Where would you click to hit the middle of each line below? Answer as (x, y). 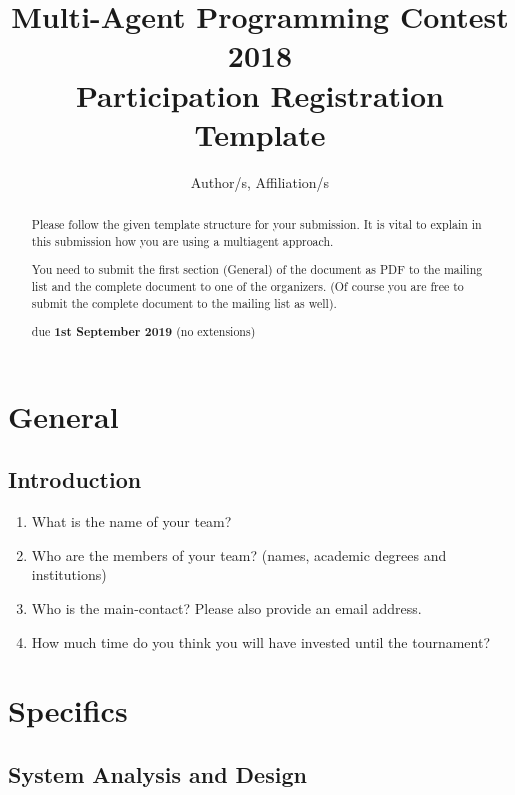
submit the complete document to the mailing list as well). (184, 302)
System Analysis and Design (157, 773)
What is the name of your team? (131, 521)
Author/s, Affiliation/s (260, 181)
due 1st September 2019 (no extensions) (143, 332)
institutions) (69, 574)
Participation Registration (260, 94)
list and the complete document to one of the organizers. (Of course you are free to (247, 285)
